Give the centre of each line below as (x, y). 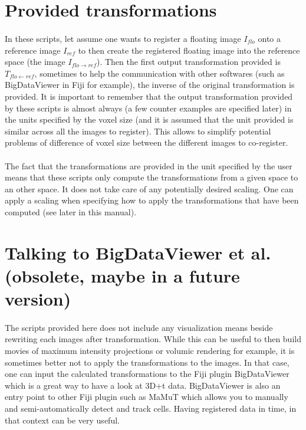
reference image (33, 50)
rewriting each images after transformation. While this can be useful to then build (153, 339)
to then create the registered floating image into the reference (189, 50)
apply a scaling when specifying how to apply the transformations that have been (152, 200)
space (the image (35, 62)
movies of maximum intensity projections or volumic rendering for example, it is (150, 350)
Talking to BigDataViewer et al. (138, 252)
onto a (269, 38)
